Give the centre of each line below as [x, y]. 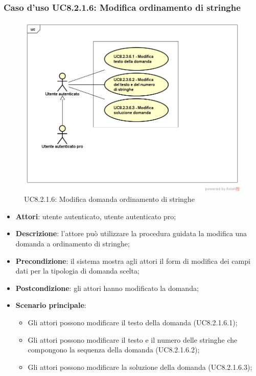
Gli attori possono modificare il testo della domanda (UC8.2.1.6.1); [133, 322]
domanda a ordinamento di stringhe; [73, 243]
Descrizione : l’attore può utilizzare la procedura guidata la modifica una [131, 233]
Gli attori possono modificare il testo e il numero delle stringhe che [133, 339]
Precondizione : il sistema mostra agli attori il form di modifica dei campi [133, 260]
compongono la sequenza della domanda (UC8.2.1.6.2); [114, 350]
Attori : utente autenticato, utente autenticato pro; [96, 216]
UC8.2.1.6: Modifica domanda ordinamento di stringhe [109, 199]
